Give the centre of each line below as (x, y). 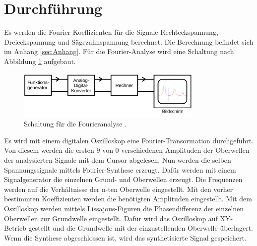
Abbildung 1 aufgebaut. (40, 61)
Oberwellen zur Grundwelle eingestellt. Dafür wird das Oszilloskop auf (111, 218)
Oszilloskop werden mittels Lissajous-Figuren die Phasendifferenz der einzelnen (124, 208)
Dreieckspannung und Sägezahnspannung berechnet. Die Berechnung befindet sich (129, 41)
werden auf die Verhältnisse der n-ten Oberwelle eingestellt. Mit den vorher (119, 189)
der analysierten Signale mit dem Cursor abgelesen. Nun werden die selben (118, 159)
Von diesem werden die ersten (49, 150)
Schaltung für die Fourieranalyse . (75, 124)
